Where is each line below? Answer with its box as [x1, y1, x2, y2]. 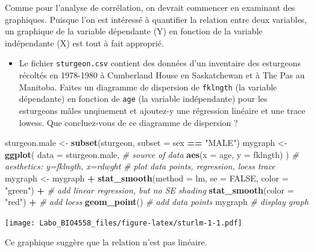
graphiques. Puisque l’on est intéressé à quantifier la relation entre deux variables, [5, 13, 307, 25]
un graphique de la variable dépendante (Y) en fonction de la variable [5, 25, 263, 37]
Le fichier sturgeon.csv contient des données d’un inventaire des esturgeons [19, 57, 301, 69]
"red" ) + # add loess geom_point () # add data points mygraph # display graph [5, 195, 309, 208]
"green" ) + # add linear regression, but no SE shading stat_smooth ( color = [5, 183, 294, 196]
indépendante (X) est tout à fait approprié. [5, 36, 164, 49]
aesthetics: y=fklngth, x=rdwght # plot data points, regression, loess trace [5, 160, 275, 172]
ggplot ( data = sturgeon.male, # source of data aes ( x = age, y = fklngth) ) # [5, 148, 299, 160]
